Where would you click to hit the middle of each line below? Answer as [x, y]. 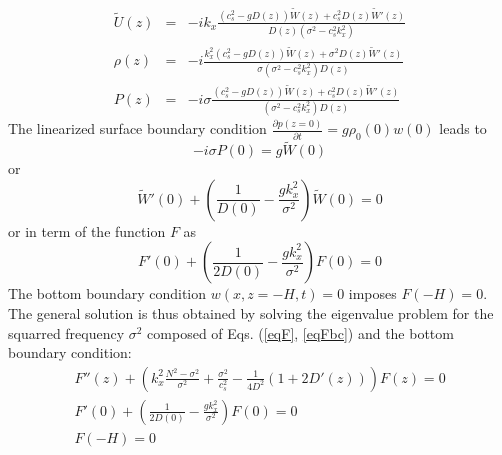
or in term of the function [87, 230]
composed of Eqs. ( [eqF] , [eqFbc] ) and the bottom [300, 332]
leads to [463, 128]
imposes [372, 293]
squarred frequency [66, 332]
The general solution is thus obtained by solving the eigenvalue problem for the [251, 313]
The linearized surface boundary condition [137, 128]
